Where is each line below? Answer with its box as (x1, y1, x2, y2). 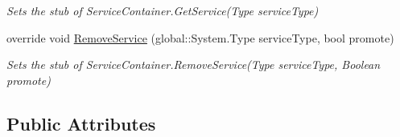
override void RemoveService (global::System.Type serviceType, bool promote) (6, 29, 394, 46)
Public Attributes (6, 111, 156, 135)
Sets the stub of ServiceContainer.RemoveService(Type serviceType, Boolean (6, 56, 381, 73)
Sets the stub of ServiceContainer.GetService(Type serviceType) (6, 2, 319, 18)
